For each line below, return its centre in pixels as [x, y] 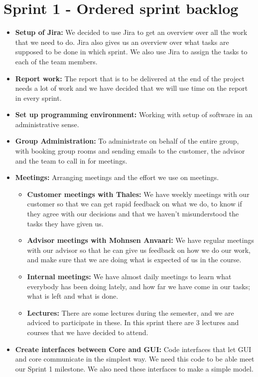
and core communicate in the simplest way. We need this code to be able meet [135, 359]
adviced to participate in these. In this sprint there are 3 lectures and [133, 322]
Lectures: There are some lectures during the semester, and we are [130, 312]
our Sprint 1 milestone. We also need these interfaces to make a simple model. [134, 368]
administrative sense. [47, 124]
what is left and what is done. [73, 296]
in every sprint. [38, 97]
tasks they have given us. [65, 223]
